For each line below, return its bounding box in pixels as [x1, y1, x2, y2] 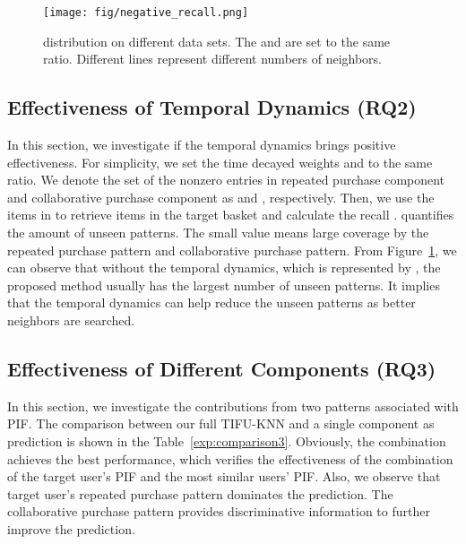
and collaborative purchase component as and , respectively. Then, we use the [7, 187, 435, 206]
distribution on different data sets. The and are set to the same [43, 31, 391, 50]
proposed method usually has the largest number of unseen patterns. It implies [7, 275, 440, 294]
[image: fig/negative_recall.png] [43, 6, 249, 19]
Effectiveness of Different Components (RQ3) [7, 354, 436, 382]
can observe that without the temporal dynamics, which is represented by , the [7, 258, 441, 277]
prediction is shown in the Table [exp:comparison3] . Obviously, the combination [7, 431, 446, 450]
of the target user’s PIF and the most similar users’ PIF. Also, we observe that [7, 467, 441, 486]
